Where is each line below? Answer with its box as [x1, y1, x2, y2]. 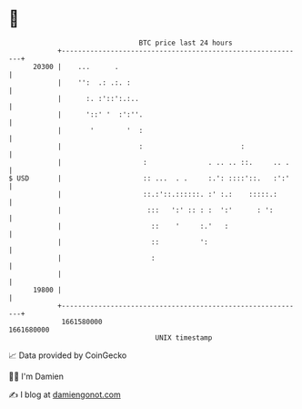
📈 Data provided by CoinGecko [8, 350, 127, 361]
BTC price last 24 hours [138, 38, 233, 47]
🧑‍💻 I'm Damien [8, 371, 65, 382]
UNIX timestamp [155, 332, 213, 343]
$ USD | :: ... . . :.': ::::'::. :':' [8, 173, 290, 183]
